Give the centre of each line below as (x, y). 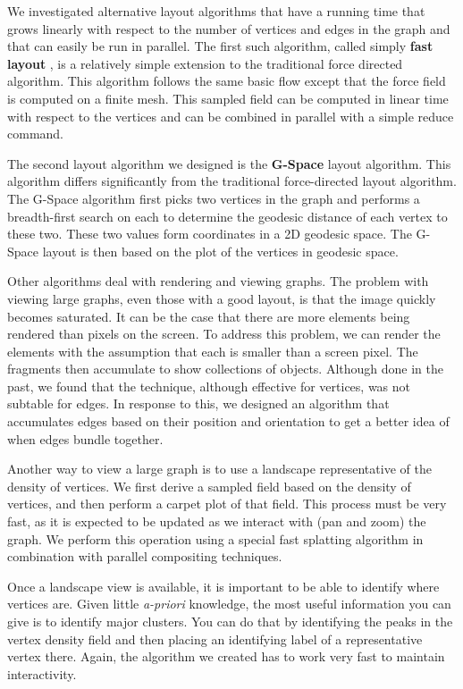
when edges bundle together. (85, 438)
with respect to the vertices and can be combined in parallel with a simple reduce (231, 116)
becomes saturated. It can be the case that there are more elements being (209, 316)
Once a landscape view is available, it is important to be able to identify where (223, 586)
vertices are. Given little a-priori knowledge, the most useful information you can (229, 604)
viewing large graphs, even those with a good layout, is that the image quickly (222, 298)
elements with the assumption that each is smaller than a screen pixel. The (213, 351)
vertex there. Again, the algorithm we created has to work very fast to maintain (226, 656)
